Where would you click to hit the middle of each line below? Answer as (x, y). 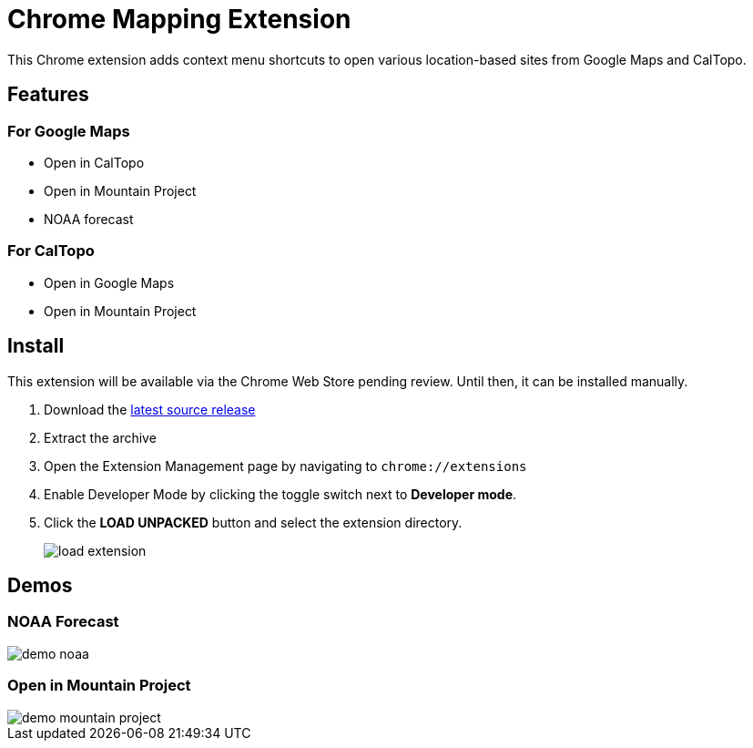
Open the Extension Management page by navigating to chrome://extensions (285, 466)
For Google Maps (69, 131)
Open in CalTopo (94, 162)
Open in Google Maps (109, 282)
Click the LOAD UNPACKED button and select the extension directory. (253, 522)
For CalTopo (51, 251)
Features (48, 95)
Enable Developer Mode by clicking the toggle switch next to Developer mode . (280, 494)
